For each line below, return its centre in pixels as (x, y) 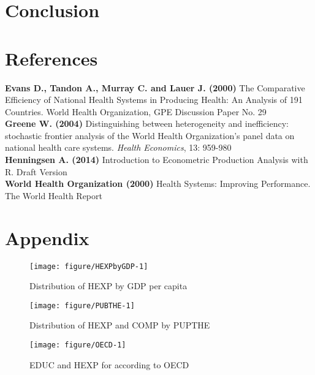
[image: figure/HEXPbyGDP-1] (89, 266)
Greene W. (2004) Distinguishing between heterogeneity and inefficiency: (147, 123)
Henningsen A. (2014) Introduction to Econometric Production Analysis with (157, 160)
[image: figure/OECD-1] (78, 345)
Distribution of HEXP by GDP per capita (108, 286)
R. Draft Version (36, 171)
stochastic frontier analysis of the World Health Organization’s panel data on (150, 135)
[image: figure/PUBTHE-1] (82, 305)
